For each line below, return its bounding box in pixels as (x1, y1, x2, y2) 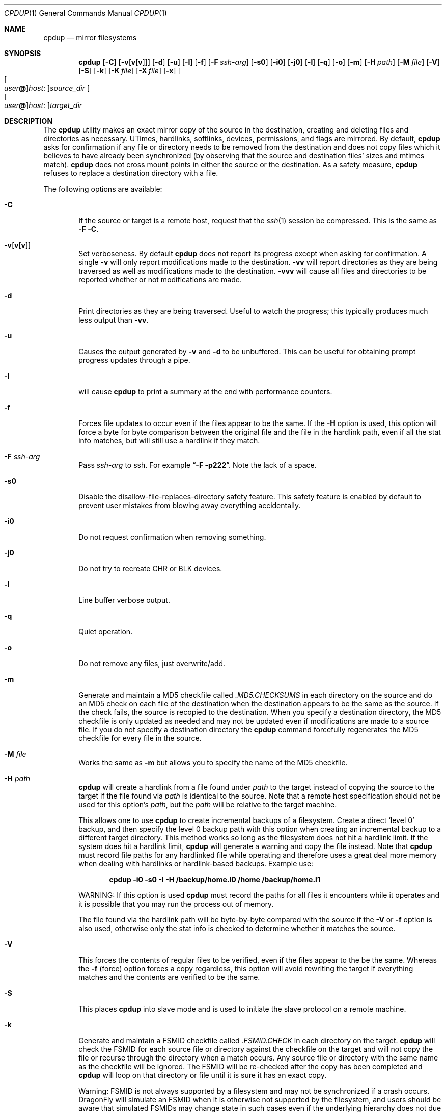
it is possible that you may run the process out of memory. (78, 899, 274, 908)
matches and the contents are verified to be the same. (78, 973, 260, 982)
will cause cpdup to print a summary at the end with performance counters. (78, 387, 332, 396)
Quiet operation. (78, 627, 133, 636)
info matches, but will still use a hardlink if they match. (78, 436, 260, 445)
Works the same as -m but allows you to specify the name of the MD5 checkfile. (78, 758, 348, 767)
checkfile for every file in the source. (78, 734, 202, 743)
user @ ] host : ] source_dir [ (4, 84, 90, 92)
